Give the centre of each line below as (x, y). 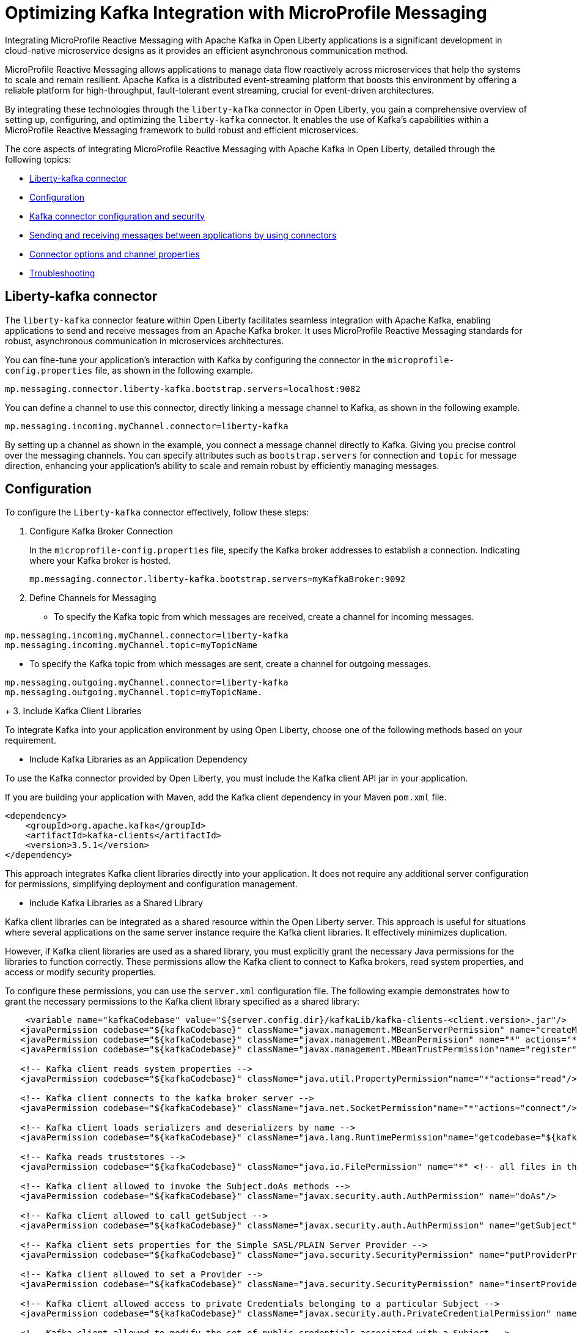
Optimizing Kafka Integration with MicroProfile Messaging (246, 13)
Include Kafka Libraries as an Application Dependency (138, 759)
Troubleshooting (62, 273)
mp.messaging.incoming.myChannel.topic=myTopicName (131, 645)
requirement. (31, 740)
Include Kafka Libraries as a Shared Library (116, 903)
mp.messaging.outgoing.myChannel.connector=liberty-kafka (147, 683)
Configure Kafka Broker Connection (101, 531)
